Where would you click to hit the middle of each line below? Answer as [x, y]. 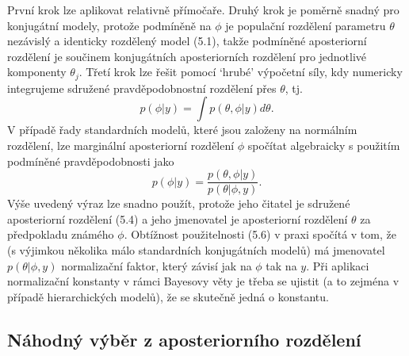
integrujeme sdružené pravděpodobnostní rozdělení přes [142, 88]
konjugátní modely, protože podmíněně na [109, 25]
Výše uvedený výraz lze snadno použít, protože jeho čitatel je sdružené [179, 203]
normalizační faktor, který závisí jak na [157, 265]
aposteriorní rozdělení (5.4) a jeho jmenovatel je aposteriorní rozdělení [178, 218]
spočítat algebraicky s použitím [324, 145]
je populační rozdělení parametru [306, 25]
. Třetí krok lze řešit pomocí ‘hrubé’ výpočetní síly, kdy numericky [241, 72]
